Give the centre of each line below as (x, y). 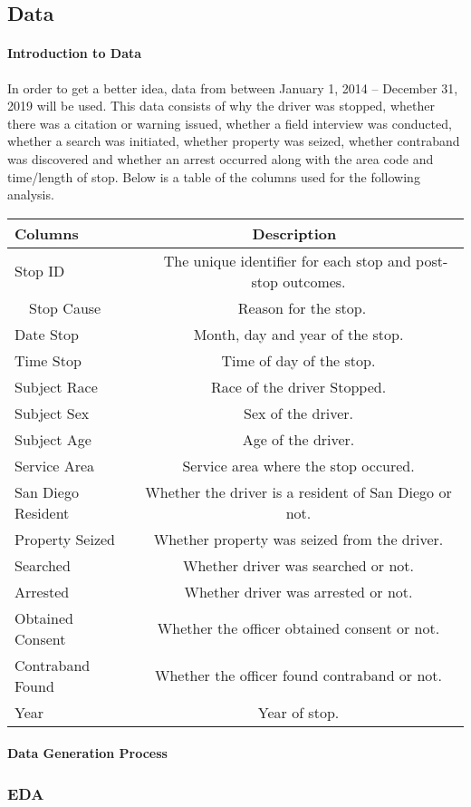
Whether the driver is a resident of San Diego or (298, 491)
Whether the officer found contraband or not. (298, 676)
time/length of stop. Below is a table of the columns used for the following (214, 176)
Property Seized (65, 539)
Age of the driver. (298, 439)
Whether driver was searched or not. (298, 565)
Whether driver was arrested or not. (298, 591)
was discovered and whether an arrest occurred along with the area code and (221, 158)
